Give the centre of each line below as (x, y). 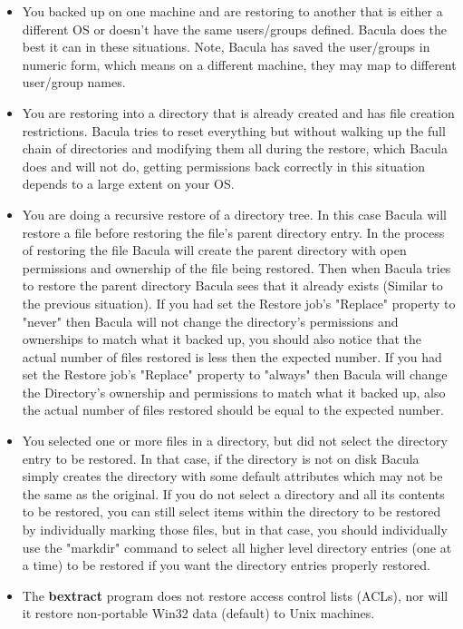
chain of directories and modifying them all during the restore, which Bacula (235, 148)
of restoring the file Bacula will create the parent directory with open (214, 250)
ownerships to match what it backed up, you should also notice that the (222, 339)
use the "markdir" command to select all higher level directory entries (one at (237, 547)
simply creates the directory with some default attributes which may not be (232, 476)
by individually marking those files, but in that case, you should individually (235, 530)
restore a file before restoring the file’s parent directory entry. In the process (233, 232)
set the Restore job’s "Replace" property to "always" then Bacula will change (235, 374)
